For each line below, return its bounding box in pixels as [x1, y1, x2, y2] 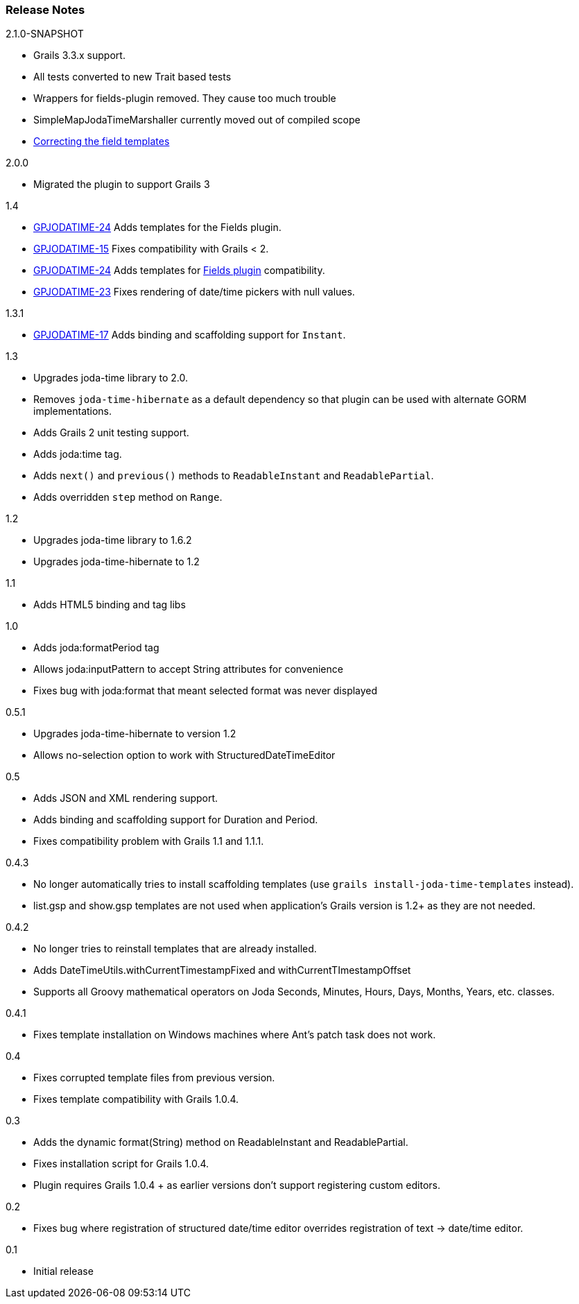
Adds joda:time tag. [33, 448, 122, 461]
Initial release [33, 1265, 94, 1278]
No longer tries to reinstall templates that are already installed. [33, 943, 317, 955]
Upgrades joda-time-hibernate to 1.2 [33, 556, 200, 568]
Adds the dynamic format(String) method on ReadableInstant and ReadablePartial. [33, 1136, 408, 1149]
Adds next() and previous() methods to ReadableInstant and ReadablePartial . [33, 470, 434, 482]
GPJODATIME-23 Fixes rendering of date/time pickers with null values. [33, 286, 355, 298]
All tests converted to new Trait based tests [33, 71, 232, 83]
